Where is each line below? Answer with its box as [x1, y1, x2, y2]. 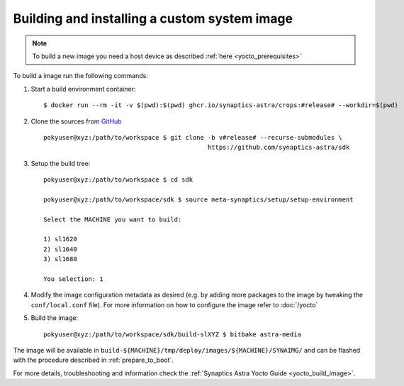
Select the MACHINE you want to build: [43, 215, 182, 224]
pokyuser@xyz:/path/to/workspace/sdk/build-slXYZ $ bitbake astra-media [43, 330, 301, 338]
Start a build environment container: [30, 84, 136, 93]
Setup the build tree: [30, 159, 91, 167]
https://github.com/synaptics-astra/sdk [207, 143, 350, 152]
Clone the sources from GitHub [30, 117, 122, 126]
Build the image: [30, 314, 78, 322]
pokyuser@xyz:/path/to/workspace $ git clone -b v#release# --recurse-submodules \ [43, 133, 343, 141]
